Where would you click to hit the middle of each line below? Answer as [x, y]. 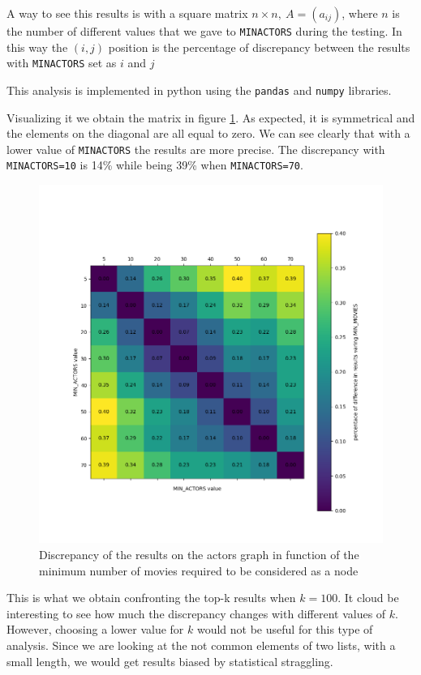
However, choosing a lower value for [95, 629]
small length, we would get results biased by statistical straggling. [170, 661]
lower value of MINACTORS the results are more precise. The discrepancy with [196, 149]
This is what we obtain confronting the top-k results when [151, 598]
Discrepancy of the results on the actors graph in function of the [199, 554]
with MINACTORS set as [62, 63]
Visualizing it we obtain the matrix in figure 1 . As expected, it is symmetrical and [211, 117]
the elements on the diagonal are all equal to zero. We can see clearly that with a [208, 133]
